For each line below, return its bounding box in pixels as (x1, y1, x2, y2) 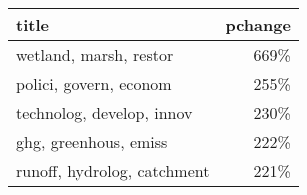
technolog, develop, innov (16, 101, 193, 124)
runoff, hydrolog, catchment (16, 159, 210, 182)
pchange (225, 13, 291, 36)
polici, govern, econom (16, 72, 172, 95)
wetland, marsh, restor (16, 43, 174, 66)
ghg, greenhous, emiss (16, 130, 168, 153)
